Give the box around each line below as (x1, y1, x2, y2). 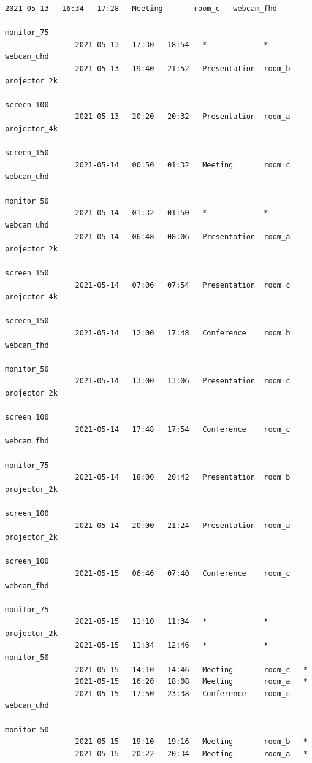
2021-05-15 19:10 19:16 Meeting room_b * (75, 737, 308, 746)
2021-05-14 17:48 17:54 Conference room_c (75, 424, 291, 434)
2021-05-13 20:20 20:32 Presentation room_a (75, 112, 291, 121)
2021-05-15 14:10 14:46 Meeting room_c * (75, 665, 308, 674)
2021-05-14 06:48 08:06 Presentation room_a (75, 232, 291, 242)
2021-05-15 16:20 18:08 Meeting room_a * (75, 677, 308, 686)
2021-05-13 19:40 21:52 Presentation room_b (75, 64, 291, 73)
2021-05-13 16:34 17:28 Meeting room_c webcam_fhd (5, 4, 277, 13)
